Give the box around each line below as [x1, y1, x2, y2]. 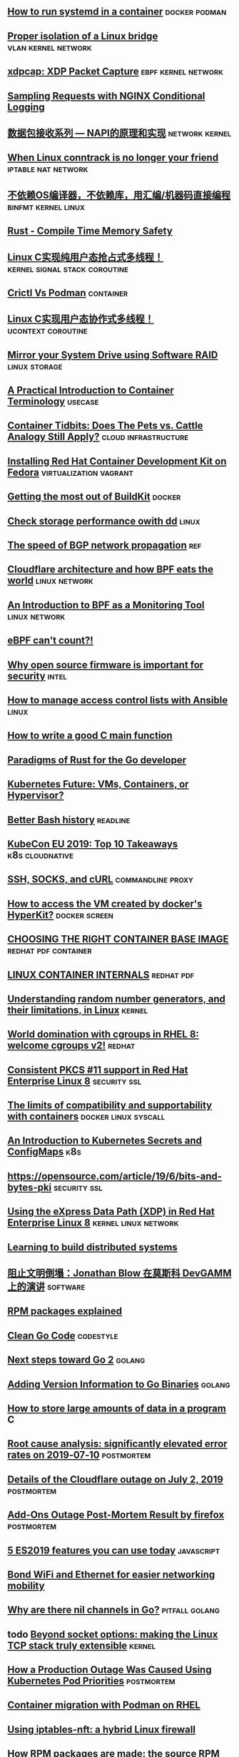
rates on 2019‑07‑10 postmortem [7, 1449, 151, 1461]
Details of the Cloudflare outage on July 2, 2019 [7, 1473, 223, 1485]
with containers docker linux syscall [7, 1110, 166, 1123]
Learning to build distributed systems [7, 1241, 178, 1253]
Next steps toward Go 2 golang [7, 1354, 146, 1366]
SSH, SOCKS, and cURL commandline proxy [7, 873, 194, 885]
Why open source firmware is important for [7, 659, 204, 671]
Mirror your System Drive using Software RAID [7, 349, 218, 361]
